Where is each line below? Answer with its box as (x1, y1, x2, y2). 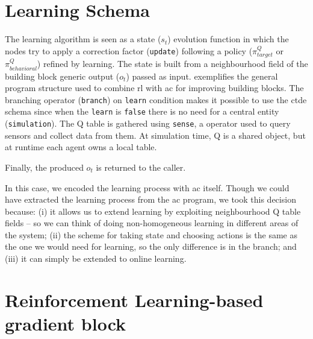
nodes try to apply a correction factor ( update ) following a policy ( (5, 44, 253, 57)
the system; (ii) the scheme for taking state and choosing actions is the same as (5, 228, 297, 241)
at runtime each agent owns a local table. (5, 141, 157, 153)
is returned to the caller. (96, 160, 186, 173)
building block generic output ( (5, 69, 120, 82)
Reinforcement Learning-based (5, 287, 264, 312)
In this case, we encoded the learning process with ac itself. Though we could (5, 181, 290, 194)
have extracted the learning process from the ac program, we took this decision (5, 193, 296, 206)
